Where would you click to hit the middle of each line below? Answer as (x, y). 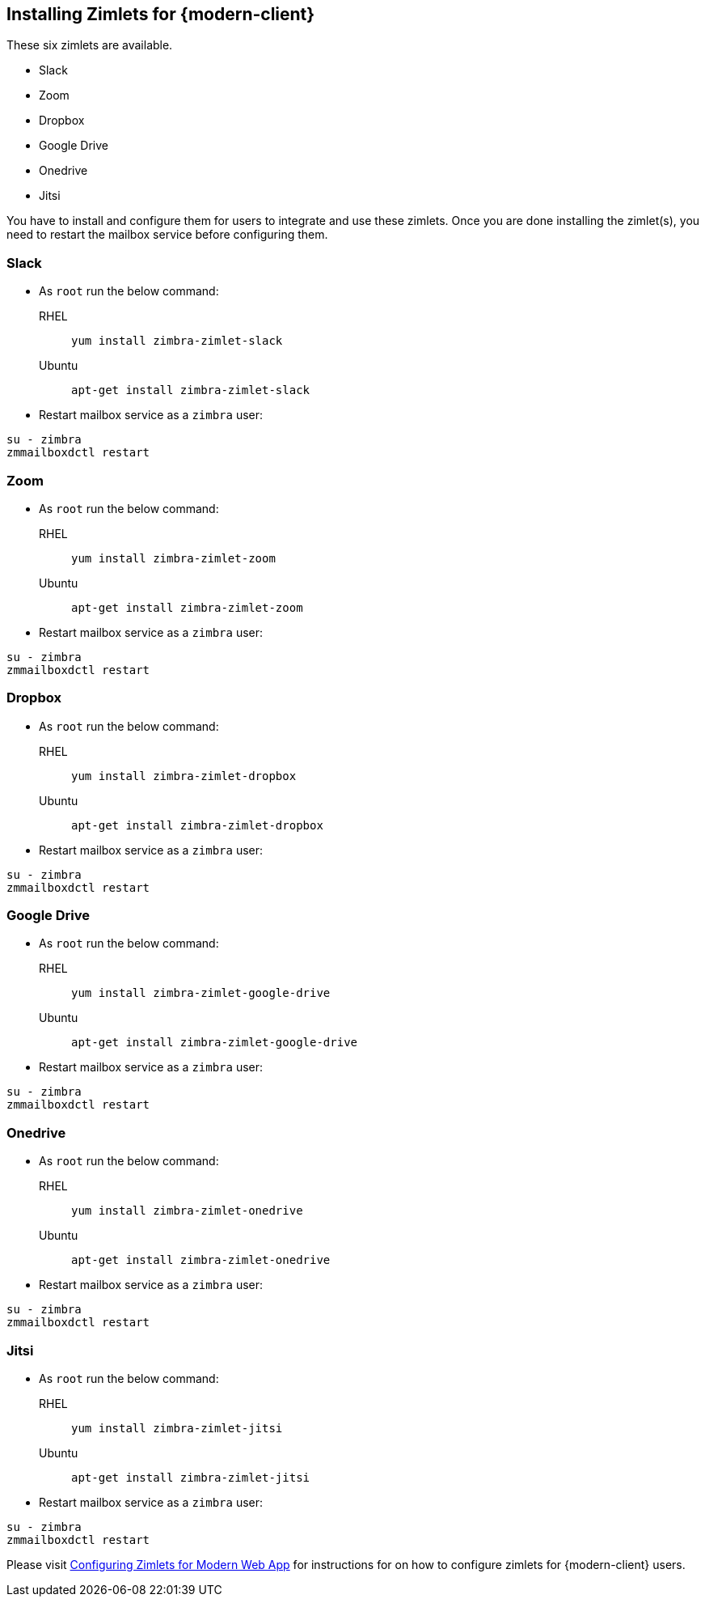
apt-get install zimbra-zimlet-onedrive (201, 1260)
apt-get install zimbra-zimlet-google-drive (215, 1043)
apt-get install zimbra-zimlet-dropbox (197, 825)
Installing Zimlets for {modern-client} (161, 14)
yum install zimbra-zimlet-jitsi (177, 1428)
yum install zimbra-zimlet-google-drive (201, 993)
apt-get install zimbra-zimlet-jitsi (191, 1477)
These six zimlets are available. (90, 45)
